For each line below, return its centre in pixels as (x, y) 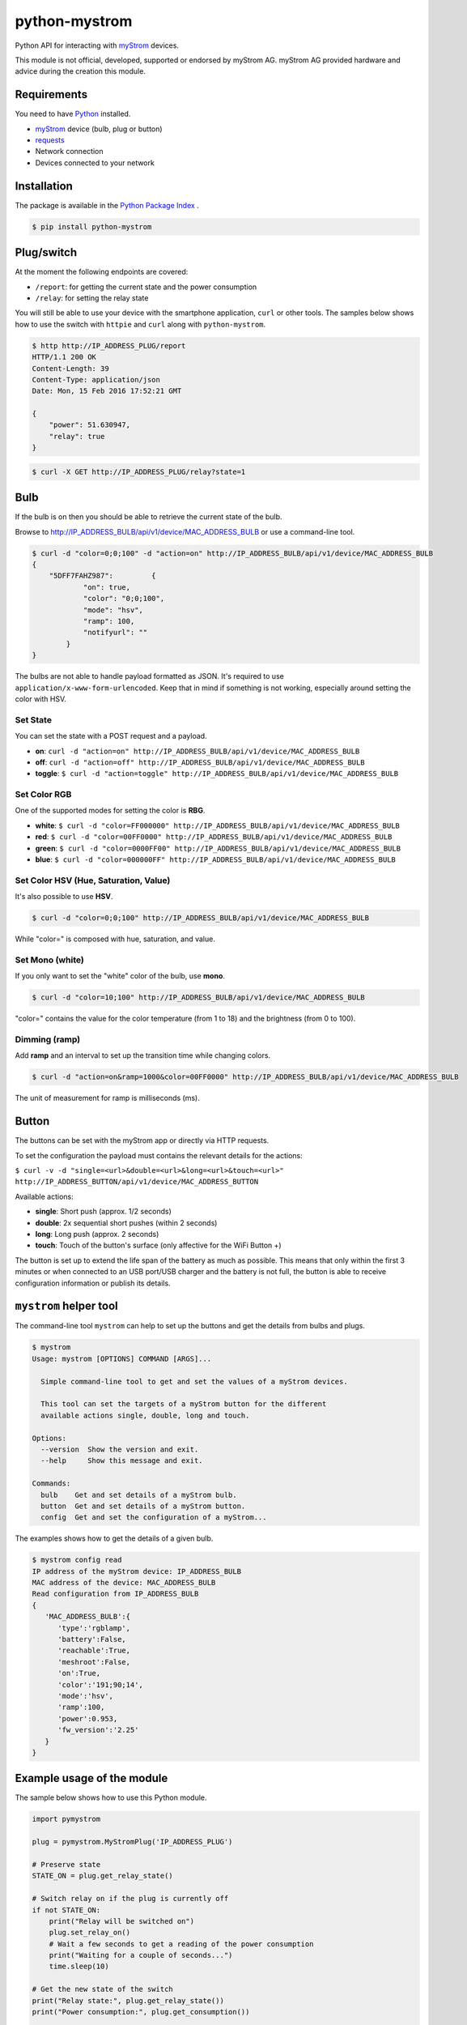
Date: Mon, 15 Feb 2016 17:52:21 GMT (107, 391)
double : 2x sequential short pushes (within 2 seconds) (126, 1222)
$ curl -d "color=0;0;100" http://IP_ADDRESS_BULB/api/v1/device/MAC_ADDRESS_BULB (201, 918)
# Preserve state (66, 1864)
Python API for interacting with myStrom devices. (97, 45)
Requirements (51, 94)
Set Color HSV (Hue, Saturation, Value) (93, 880)
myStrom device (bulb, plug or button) (99, 129)
